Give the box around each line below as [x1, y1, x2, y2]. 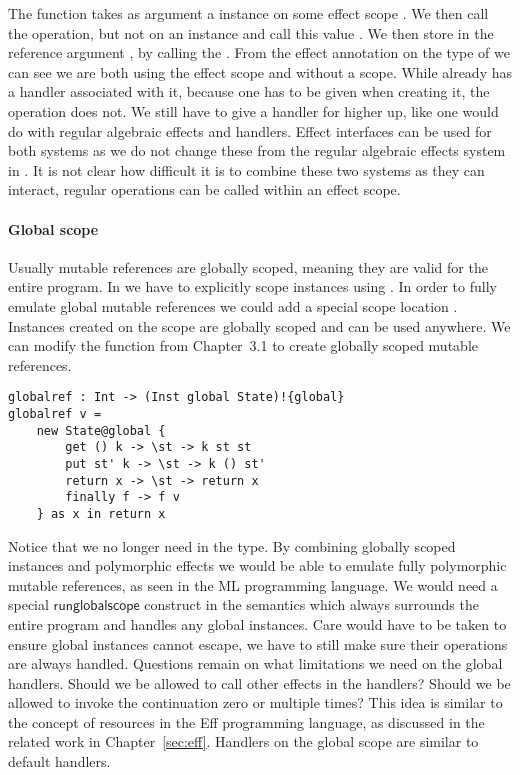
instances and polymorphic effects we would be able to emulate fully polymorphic [8, 555, 507, 576]
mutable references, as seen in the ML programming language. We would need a [8, 574, 498, 595]
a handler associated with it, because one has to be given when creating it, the [8, 81, 490, 102]
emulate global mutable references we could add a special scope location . [8, 295, 458, 316]
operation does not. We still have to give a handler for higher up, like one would [8, 100, 499, 121]
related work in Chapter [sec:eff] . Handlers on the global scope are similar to [8, 731, 479, 752]
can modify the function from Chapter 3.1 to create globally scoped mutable [8, 335, 478, 356]
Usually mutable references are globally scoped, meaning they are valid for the [8, 256, 488, 277]
